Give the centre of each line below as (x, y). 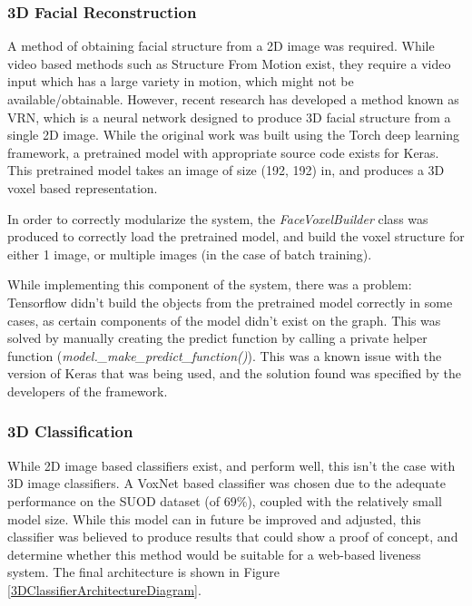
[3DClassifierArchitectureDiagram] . (104, 589)
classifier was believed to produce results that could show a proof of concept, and (233, 537)
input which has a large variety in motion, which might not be (181, 81)
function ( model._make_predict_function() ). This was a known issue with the (225, 355)
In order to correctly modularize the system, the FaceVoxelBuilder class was (218, 218)
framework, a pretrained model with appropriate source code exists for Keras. (223, 152)
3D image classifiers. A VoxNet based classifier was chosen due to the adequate (227, 483)
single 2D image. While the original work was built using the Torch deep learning (233, 135)
